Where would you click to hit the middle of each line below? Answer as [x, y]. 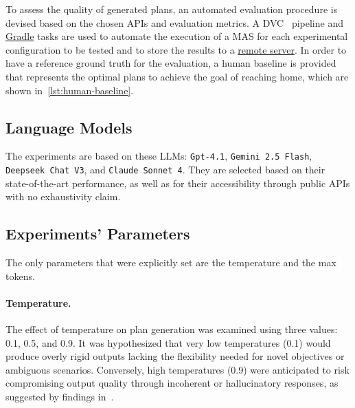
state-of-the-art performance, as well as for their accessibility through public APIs [178, 183]
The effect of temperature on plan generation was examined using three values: [172, 329]
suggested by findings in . [60, 397]
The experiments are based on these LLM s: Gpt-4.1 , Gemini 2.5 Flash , [159, 156]
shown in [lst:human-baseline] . [70, 90]
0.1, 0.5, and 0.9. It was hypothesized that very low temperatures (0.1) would [168, 342]
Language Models [69, 127]
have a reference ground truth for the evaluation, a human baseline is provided [171, 63]
